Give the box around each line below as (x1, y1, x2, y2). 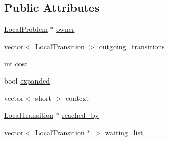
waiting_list (105, 127, 143, 137)
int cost (4, 58, 28, 69)
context (65, 92, 89, 103)
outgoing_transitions (99, 41, 165, 51)
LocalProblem (4, 24, 48, 34)
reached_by (62, 110, 99, 120)
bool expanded (4, 75, 50, 86)
